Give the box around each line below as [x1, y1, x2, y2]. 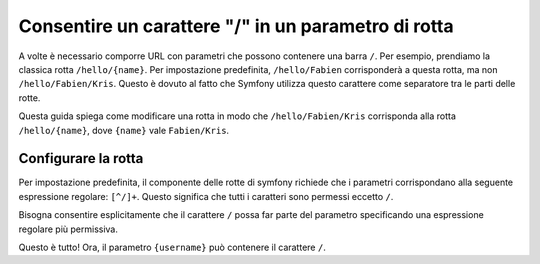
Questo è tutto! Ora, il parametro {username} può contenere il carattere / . [18, 241, 327, 253]
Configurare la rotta [18, 150, 144, 167]
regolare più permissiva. [18, 223, 119, 235]
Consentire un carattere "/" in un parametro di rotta [18, 15, 454, 37]
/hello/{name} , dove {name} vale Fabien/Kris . [18, 124, 230, 136]
